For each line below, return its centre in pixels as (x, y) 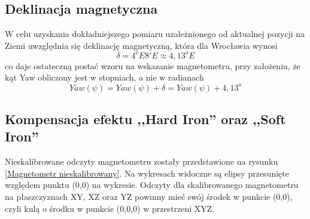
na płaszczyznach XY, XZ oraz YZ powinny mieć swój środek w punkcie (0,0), (149, 196)
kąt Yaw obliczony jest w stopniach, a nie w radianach (104, 77)
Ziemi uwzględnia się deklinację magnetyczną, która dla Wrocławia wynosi (141, 45)
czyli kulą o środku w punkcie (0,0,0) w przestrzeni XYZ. (110, 208)
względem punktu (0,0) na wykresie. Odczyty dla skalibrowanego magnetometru (152, 185)
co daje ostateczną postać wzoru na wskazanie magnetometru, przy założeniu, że (153, 65)
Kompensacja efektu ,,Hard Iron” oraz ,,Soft (145, 118)
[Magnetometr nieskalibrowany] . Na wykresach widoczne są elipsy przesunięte (147, 173)
